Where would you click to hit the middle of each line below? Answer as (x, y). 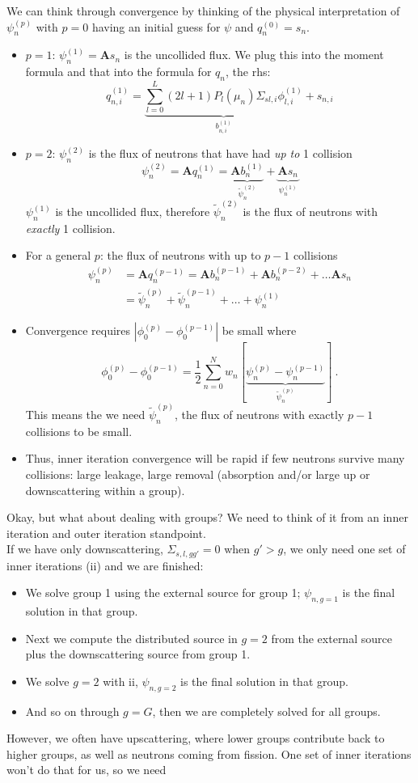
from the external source (331, 638)
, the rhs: (248, 72)
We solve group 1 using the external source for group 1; (163, 593)
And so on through (72, 711)
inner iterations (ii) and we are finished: (105, 565)
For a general (58, 255)
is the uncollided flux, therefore (133, 212)
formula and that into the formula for (118, 72)
